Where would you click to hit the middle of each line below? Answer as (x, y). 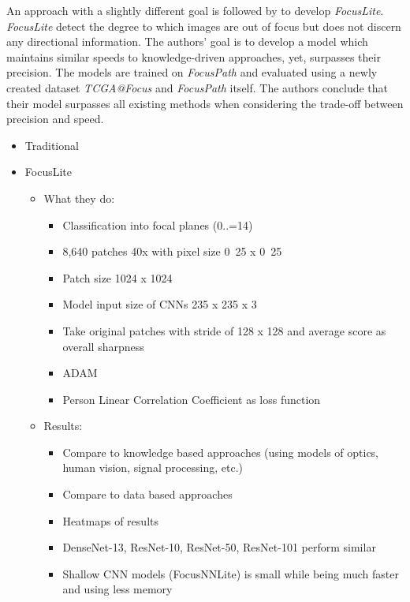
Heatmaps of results (110, 520)
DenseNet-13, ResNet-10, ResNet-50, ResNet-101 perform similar (219, 547)
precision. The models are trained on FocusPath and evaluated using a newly (192, 72)
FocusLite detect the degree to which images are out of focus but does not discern (204, 26)
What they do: (79, 198)
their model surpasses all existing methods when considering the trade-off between (205, 103)
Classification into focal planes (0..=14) (158, 224)
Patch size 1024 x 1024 (117, 277)
